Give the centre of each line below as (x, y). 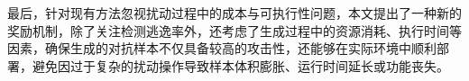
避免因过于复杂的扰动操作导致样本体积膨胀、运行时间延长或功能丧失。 (240, 65)
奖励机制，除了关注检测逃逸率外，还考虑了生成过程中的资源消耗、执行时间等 (234, 30)
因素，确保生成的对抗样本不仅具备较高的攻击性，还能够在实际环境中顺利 (222, 48)
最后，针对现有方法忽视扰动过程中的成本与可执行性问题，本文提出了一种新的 (234, 13)
